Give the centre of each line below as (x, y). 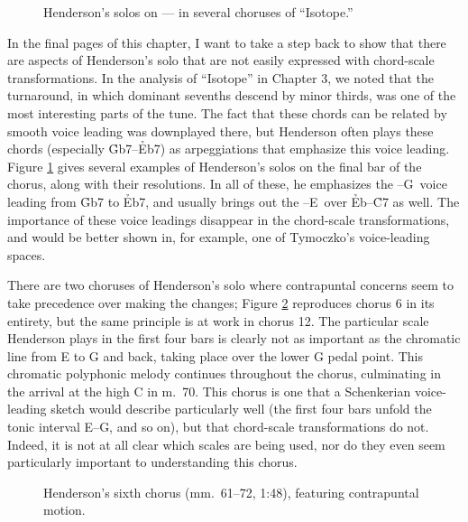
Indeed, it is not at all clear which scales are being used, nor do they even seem (226, 444)
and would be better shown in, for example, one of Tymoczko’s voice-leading (219, 237)
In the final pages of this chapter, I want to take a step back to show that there (227, 42)
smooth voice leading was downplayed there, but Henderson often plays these (220, 130)
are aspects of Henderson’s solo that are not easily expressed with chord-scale (221, 60)
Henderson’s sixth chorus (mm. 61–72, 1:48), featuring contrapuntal (231, 492)
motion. (64, 510)
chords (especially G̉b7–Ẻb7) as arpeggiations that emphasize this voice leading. (229, 149)
